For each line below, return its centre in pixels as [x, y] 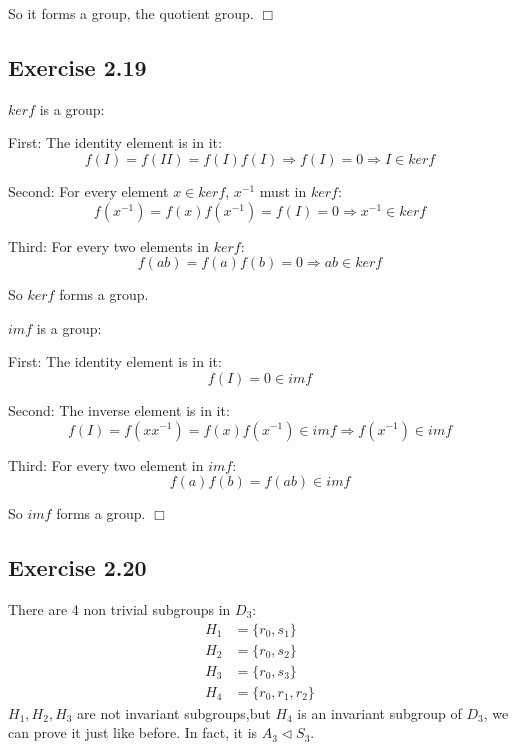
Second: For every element [88, 190]
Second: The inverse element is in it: [119, 409]
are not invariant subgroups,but [174, 712]
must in [283, 190]
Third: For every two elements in [109, 245]
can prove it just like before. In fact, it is [133, 732]
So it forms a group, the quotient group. [131, 13]
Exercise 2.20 [77, 567]
